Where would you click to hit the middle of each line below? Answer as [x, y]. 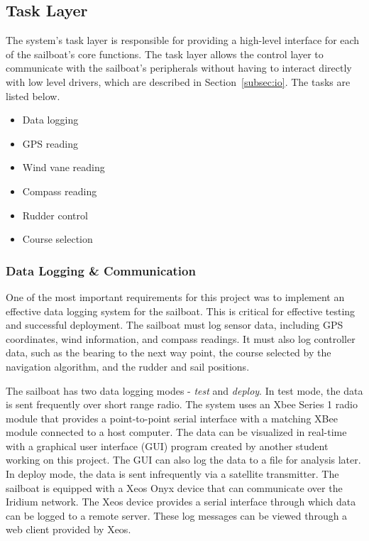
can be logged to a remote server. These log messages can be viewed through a [177, 515]
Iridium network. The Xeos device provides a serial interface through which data [181, 502]
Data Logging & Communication [101, 270]
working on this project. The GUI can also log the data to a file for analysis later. [183, 460]
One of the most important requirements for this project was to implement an [175, 296]
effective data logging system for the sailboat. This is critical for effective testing [181, 311]
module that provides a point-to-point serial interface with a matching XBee [172, 418]
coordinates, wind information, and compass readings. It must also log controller [181, 338]
